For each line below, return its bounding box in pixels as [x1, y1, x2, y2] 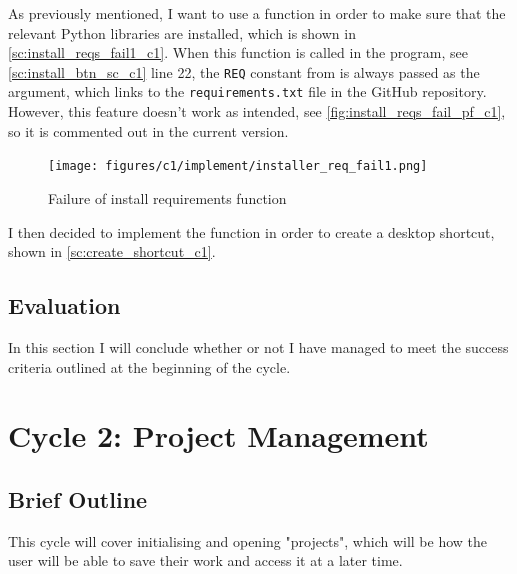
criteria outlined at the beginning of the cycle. [8, 356, 291, 377]
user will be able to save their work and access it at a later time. [8, 550, 403, 571]
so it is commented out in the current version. [8, 120, 289, 141]
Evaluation [8, 290, 121, 321]
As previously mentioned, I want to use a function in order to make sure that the [8, 3, 506, 23]
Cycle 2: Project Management [8, 415, 429, 456]
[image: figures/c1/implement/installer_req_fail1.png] [48, 159, 428, 174]
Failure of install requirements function [48, 187, 287, 208]
